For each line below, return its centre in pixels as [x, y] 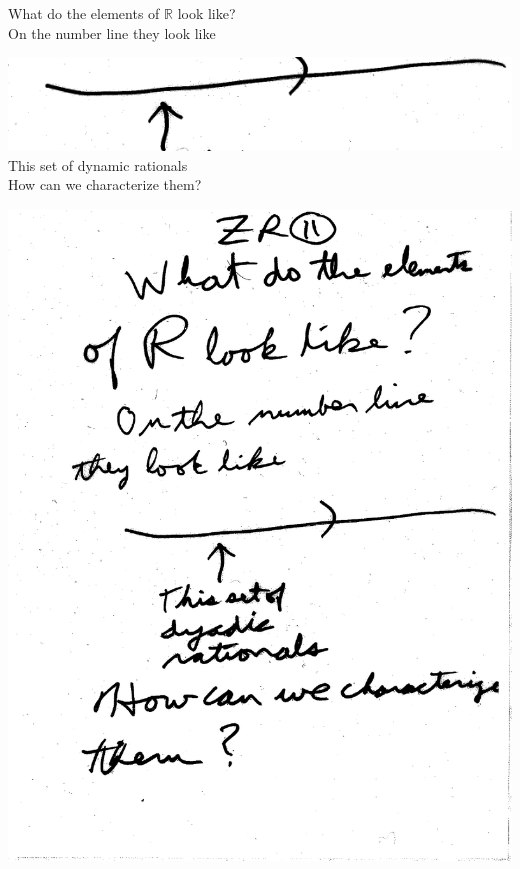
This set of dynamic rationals [98, 164]
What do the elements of [84, 13]
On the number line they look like [112, 32]
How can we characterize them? [105, 184]
